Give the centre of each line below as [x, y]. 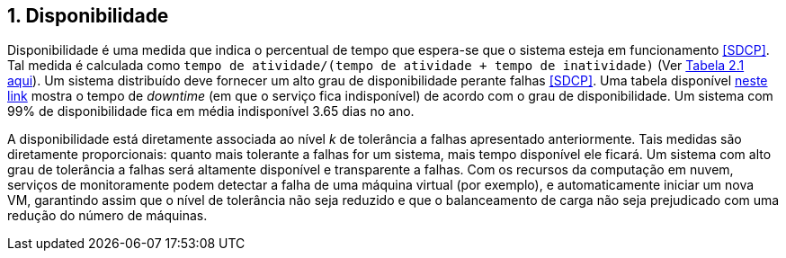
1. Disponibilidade [88, 16]
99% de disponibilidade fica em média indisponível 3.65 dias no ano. [211, 111]
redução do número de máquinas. [107, 216]
